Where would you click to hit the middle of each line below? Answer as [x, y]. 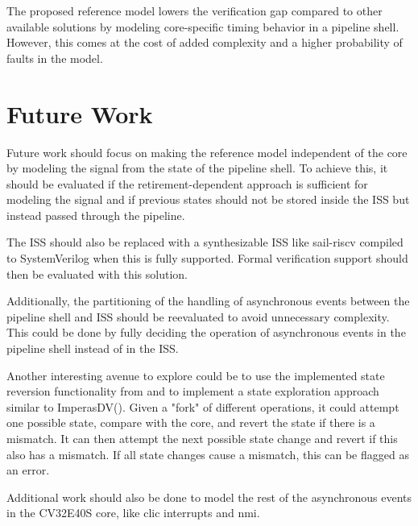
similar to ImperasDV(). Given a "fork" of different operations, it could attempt [203, 406]
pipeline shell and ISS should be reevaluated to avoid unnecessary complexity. [198, 316]
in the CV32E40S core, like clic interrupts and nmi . [133, 513]
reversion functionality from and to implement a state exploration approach [193, 391]
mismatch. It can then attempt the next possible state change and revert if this [202, 438]
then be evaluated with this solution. [97, 273]
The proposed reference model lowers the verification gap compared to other [195, 10]
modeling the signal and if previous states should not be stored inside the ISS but [208, 199]
